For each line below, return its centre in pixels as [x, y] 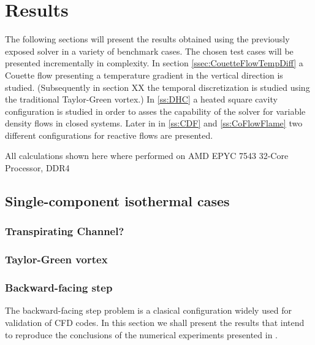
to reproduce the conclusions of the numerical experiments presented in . [142, 334]
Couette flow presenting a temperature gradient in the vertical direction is [144, 75]
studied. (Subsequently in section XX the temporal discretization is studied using [157, 87]
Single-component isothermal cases [117, 201]
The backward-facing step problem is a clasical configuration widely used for [148, 310]
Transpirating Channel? [65, 231]
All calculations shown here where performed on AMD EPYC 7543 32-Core [147, 156]
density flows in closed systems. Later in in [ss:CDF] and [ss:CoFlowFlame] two [154, 123]
